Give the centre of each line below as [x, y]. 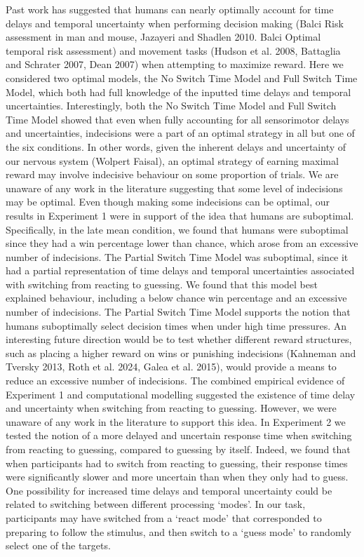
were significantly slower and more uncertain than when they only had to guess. [177, 477]
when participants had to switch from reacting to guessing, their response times [177, 463]
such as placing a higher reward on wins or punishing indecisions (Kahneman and [181, 353]
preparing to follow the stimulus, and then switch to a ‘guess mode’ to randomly [178, 531]
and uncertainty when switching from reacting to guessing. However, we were [171, 408]
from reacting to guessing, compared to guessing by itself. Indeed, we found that [178, 449]
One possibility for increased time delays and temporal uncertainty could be [169, 490]
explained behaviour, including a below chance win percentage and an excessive [176, 298]
